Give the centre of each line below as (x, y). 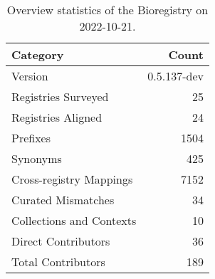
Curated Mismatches (63, 200)
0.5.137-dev (175, 76)
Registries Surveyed (60, 96)
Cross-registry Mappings (72, 179)
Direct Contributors (61, 241)
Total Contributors (58, 262)
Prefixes (31, 138)
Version (30, 76)
